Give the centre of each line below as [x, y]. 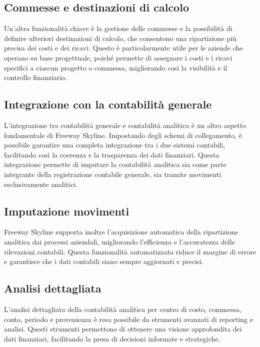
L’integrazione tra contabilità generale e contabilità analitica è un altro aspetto [125, 125]
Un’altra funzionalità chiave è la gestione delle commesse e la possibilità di [118, 28]
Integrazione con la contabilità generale [108, 104]
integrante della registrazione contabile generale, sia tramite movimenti [113, 174]
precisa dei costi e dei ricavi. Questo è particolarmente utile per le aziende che [123, 48]
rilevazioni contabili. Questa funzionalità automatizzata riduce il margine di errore [130, 251]
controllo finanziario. [35, 77]
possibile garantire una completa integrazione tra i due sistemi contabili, [115, 145]
